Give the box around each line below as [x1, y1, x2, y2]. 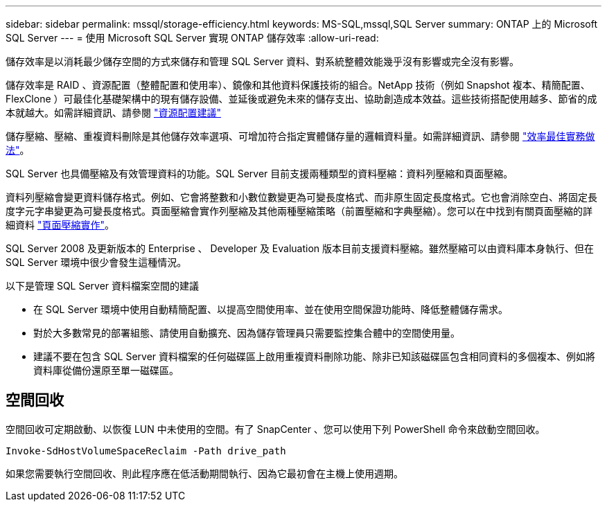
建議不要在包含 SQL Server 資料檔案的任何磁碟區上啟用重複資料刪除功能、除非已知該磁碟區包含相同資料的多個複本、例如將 [33, 350, 596, 362]
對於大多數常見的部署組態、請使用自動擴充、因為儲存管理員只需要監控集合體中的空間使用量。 [33, 327, 460, 339]
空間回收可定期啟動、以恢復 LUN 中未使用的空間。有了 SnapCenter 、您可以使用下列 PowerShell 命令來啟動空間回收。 [6, 423, 545, 435]
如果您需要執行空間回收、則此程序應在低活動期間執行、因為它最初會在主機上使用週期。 [6, 467, 403, 479]
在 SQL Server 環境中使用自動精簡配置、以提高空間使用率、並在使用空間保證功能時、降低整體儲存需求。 [33, 303, 509, 315]
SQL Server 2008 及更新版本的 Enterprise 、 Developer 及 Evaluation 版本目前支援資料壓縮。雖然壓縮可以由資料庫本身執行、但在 [6, 242, 595, 254]
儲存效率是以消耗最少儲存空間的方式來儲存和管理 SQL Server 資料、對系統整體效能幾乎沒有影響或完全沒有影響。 [6, 55, 520, 67]
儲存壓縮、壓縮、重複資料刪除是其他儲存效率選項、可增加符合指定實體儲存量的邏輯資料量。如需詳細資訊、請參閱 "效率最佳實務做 [6, 130, 595, 142]
